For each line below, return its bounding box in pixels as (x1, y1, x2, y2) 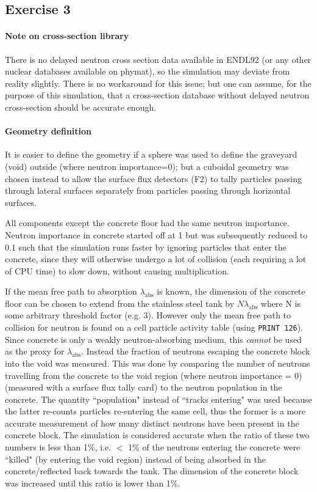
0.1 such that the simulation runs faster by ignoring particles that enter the (5, 240, 287, 253)
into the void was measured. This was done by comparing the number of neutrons (5, 356, 310, 369)
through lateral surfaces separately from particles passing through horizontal (5, 184, 291, 197)
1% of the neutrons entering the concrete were (128, 441, 301, 453)
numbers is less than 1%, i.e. (5, 441, 112, 453)
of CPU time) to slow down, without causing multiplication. (5, 264, 229, 277)
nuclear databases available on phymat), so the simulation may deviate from (5, 65, 290, 78)
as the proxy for (5, 345, 65, 358)
